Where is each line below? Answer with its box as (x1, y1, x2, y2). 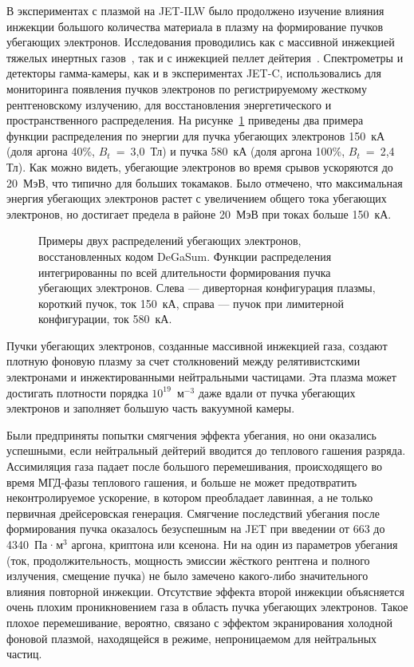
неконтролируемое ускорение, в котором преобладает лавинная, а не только (6, 489, 373, 506)
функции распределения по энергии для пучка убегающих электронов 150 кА (6, 127, 385, 144)
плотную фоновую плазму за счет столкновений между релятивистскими (6, 353, 361, 369)
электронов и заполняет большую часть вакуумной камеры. (6, 400, 295, 416)
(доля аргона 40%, (6, 143, 96, 160)
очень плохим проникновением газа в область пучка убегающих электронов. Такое (6, 598, 408, 615)
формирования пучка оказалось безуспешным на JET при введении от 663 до (6, 520, 385, 537)
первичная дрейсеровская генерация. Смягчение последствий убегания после (6, 504, 380, 521)
